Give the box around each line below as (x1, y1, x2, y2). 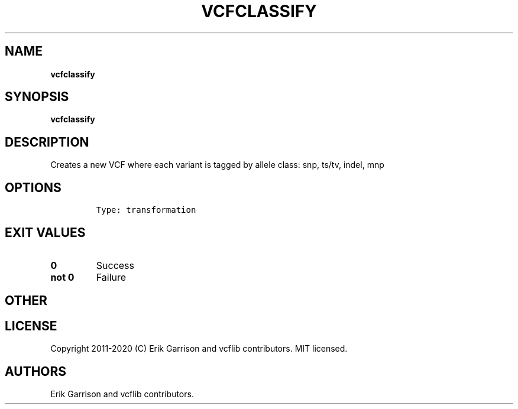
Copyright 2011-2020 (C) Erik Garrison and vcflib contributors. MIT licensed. (50, 343, 348, 354)
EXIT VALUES (5, 225, 86, 240)
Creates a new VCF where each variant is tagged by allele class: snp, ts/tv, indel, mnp (50, 160, 384, 170)
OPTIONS (5, 180, 61, 195)
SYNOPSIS (5, 89, 69, 105)
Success (96, 259, 135, 271)
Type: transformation (96, 205, 196, 215)
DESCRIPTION (5, 134, 89, 150)
